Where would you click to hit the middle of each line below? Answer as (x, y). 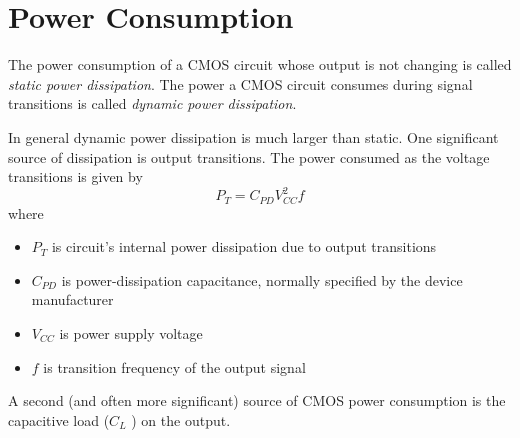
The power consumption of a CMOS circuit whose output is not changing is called (260, 64)
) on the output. (181, 419)
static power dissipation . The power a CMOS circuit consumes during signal (240, 83)
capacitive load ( (59, 419)
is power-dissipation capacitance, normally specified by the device (262, 279)
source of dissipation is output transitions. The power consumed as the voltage (249, 156)
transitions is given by (75, 176)
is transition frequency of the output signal (174, 366)
